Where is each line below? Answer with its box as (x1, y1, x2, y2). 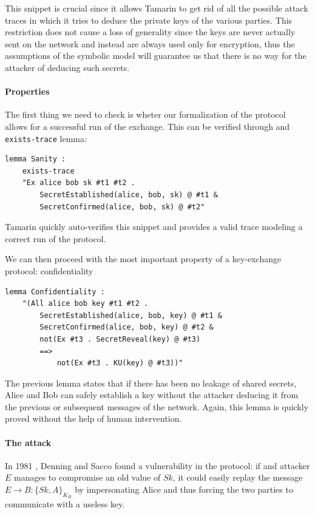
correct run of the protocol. (5, 232, 106, 245)
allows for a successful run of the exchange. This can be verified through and (5, 120, 290, 132)
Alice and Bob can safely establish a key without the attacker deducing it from (5, 388, 299, 401)
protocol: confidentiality (5, 264, 93, 277)
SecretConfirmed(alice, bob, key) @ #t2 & (39, 323, 214, 332)
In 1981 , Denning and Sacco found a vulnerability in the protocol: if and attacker (5, 459, 310, 472)
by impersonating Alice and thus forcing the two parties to (75, 483, 293, 496)
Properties (5, 85, 50, 98)
